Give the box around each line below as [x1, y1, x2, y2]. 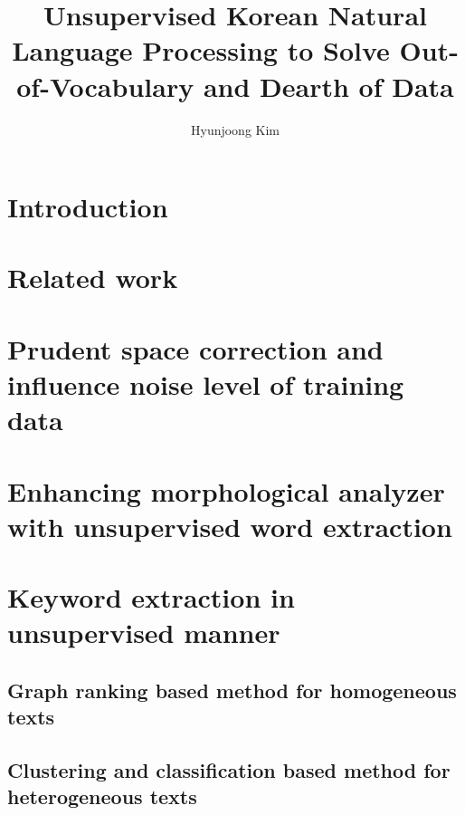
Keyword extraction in [7, 579, 295, 616]
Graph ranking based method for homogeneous [7, 676, 457, 704]
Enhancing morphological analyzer [7, 472, 445, 509]
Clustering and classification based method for [7, 756, 451, 784]
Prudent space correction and [7, 330, 384, 367]
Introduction [7, 188, 168, 225]
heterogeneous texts [7, 782, 197, 810]
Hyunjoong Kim [190, 120, 280, 139]
